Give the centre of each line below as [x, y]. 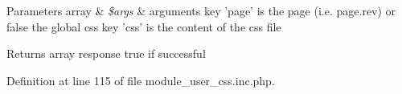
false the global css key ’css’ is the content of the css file [144, 26]
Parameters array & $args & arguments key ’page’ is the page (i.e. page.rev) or [201, 10]
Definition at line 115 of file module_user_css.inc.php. [141, 80]
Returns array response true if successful [106, 53]
